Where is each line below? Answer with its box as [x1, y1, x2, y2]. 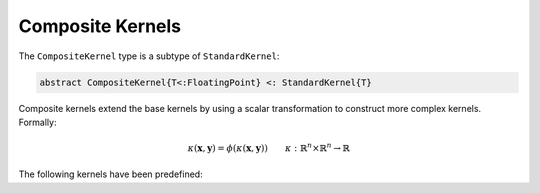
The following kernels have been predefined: [18, 168, 204, 180]
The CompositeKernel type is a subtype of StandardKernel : [18, 50, 280, 62]
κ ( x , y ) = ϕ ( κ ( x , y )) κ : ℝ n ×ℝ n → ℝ [187, 141, 350, 154]
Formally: [18, 116, 57, 128]
